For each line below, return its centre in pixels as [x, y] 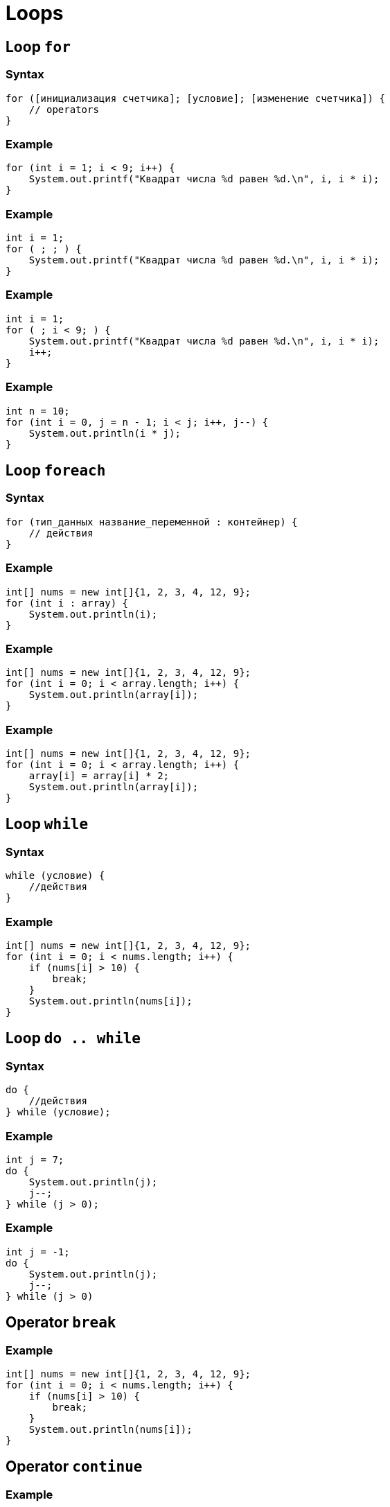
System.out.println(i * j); [105, 433]
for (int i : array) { [67, 603]
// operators [64, 109]
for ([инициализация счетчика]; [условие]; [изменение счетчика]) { [195, 98]
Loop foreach [56, 470]
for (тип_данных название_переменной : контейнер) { [152, 522]
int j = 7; [35, 1159]
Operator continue [74, 1467]
